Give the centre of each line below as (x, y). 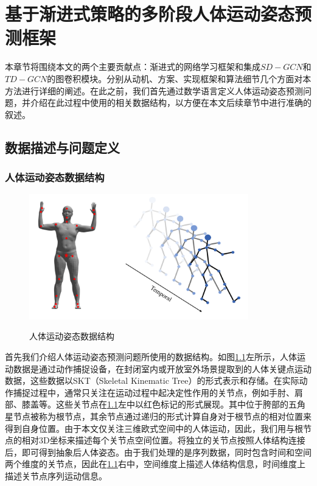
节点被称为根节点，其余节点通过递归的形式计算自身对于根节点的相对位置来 (162, 416)
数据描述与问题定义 (62, 147)
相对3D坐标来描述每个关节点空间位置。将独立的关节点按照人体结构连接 (163, 440)
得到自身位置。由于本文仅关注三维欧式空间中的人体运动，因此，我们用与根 (154, 428)
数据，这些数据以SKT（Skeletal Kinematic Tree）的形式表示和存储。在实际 (152, 380)
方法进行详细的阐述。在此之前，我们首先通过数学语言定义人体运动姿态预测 (154, 90)
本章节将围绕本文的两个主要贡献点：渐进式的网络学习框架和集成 (133, 67)
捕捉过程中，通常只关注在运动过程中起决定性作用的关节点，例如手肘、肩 (158, 392)
